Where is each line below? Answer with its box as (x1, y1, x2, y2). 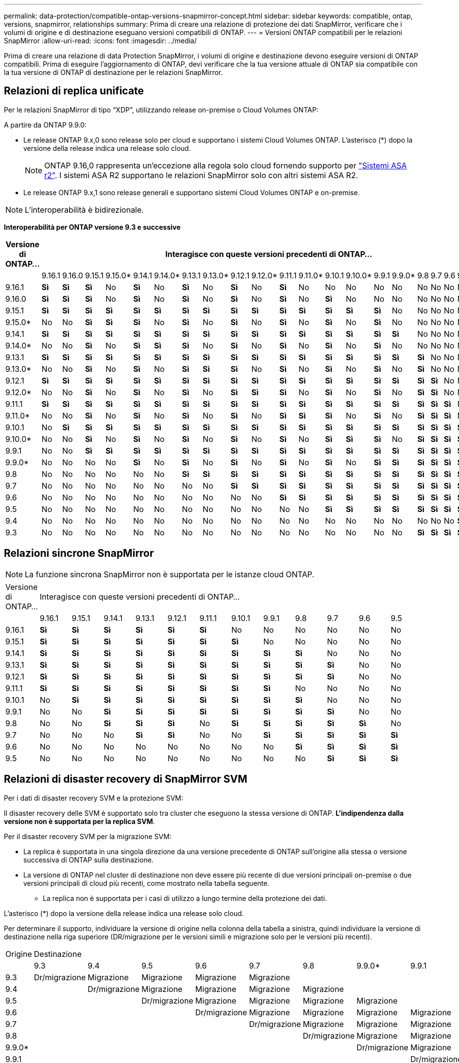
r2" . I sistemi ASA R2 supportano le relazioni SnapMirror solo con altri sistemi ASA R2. (44, 170, 358, 180)
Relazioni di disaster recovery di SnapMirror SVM (4, 773, 247, 786)
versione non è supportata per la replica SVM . (4, 817, 155, 825)
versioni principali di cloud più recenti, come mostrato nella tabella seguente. (23, 879, 269, 887)
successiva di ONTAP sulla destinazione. (23, 855, 154, 864)
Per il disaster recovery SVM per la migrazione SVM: (4, 832, 172, 841)
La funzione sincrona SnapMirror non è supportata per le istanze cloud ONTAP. (25, 569, 315, 579)
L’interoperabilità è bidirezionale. (25, 204, 144, 215)
